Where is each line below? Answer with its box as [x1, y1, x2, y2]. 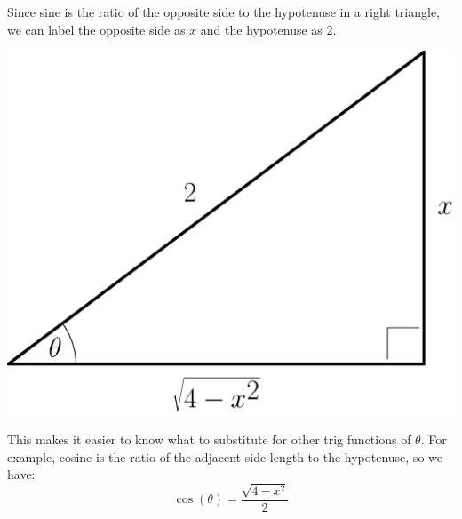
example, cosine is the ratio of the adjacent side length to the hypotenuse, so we [7, 447, 442, 466]
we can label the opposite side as [7, 20, 186, 38]
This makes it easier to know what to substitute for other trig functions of [7, 430, 411, 449]
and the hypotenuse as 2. [200, 20, 337, 38]
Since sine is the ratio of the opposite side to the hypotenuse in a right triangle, [7, 3, 441, 20]
